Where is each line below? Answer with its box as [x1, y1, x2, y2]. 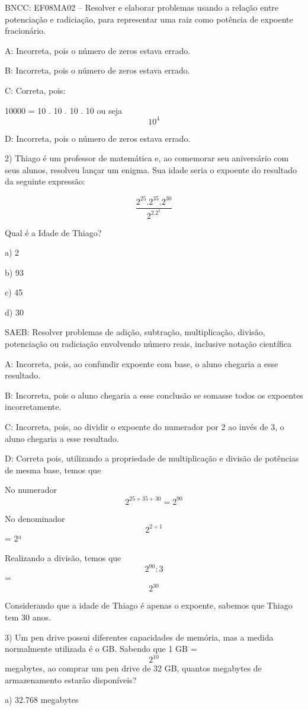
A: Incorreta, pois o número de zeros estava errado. [5, 44, 191, 56]
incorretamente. [5, 400, 62, 413]
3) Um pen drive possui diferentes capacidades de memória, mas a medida [5, 631, 274, 643]
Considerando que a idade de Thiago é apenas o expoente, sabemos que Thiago [5, 599, 293, 612]
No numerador [5, 483, 57, 496]
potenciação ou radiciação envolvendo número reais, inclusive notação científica [5, 338, 292, 350]
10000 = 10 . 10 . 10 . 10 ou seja [5, 104, 122, 116]
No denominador [5, 512, 65, 524]
